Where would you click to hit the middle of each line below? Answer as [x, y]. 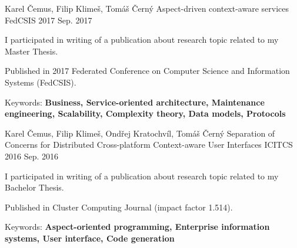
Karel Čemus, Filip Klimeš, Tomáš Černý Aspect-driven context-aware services [147, 8]
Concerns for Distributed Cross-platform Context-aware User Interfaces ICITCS [149, 145]
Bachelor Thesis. [34, 187]
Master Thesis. [31, 51]
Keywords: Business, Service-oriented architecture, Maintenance [135, 102]
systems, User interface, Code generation [90, 238]
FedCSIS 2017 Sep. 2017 [49, 20]
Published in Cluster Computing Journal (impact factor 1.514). [119, 207]
